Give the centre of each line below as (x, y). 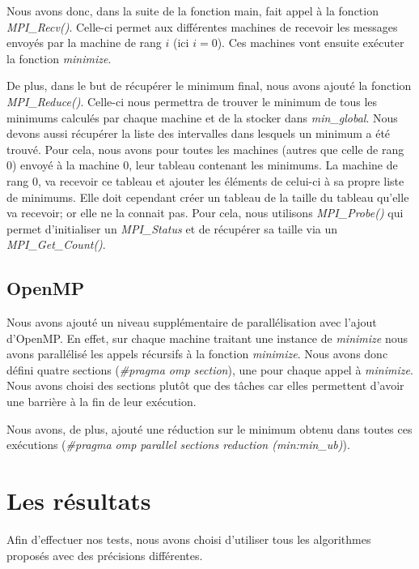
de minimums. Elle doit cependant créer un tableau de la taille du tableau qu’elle (208, 197)
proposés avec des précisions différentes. (105, 555)
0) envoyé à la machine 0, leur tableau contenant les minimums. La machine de (202, 165)
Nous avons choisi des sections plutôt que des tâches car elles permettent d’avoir (205, 385)
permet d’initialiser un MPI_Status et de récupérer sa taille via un (172, 228)
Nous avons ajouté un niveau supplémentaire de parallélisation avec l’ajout (192, 322)
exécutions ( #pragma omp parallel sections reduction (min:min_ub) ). (178, 445)
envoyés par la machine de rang (84, 43)
